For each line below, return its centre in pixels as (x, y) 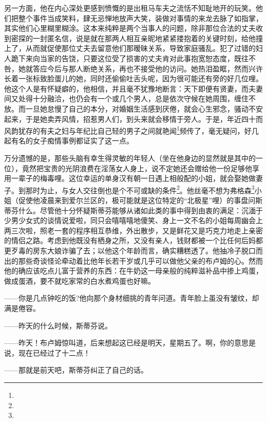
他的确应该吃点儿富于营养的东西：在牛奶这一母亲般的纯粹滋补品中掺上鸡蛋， (133, 271)
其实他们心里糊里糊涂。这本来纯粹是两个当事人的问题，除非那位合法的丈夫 (130, 28)
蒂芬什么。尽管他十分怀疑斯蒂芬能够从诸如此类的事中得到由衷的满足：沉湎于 (133, 210)
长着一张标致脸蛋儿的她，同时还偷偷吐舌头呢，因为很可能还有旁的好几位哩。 (133, 78)
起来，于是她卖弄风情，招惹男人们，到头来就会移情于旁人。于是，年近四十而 (133, 118)
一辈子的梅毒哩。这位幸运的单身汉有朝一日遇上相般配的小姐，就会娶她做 (133, 178)
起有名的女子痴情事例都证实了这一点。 (69, 141)
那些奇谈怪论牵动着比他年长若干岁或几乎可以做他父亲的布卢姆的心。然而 (140, 260)
